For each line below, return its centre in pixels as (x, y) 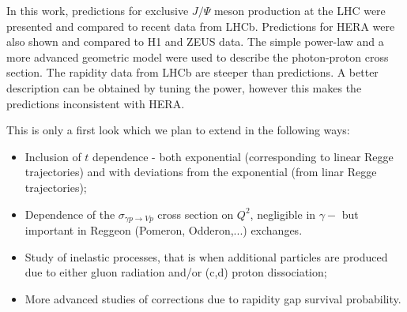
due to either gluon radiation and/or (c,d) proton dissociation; (176, 272)
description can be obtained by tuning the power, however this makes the (184, 87)
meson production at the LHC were (300, 10)
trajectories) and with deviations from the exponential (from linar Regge (201, 172)
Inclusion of (53, 156)
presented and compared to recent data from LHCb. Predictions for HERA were (201, 26)
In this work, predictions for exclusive (98, 10)
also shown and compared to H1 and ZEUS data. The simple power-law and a (195, 41)
